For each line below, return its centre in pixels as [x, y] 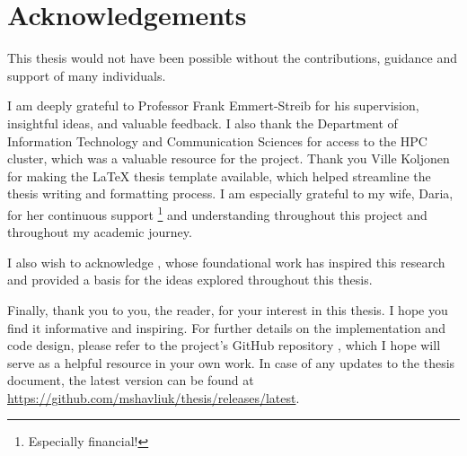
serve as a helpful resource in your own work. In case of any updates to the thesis [231, 362]
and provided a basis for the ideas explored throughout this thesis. [190, 280]
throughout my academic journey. [100, 232]
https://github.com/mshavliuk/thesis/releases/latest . [154, 397]
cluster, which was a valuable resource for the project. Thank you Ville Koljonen [229, 158]
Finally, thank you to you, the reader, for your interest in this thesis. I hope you [228, 309]
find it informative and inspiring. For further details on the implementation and [226, 327]
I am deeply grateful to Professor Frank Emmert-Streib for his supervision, [213, 105]
